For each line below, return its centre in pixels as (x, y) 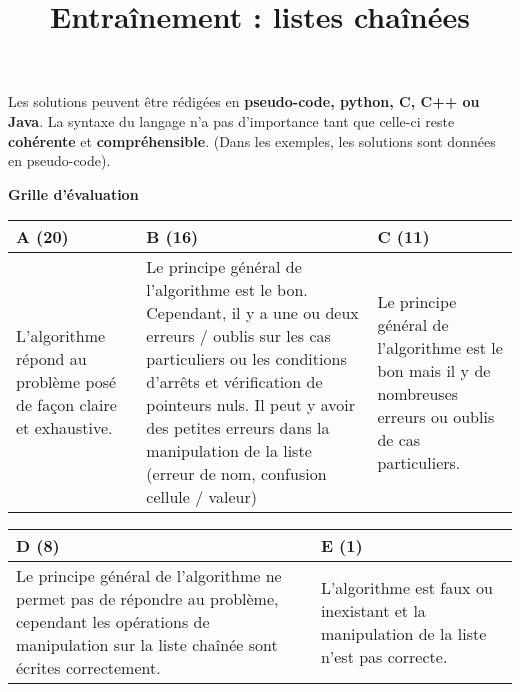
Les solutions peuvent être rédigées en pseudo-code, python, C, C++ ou (244, 101)
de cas (399, 439)
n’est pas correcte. (384, 656)
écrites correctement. (88, 668)
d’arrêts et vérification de (234, 382)
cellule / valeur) (202, 497)
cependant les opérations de (113, 622)
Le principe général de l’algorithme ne (149, 576)
